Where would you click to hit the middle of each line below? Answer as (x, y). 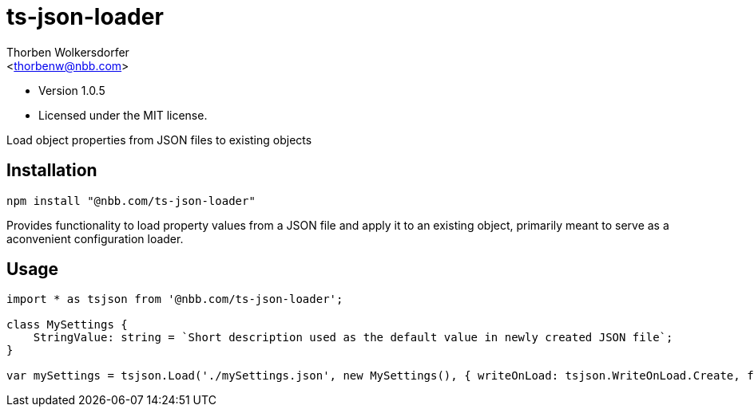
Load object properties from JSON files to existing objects (159, 140)
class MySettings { (67, 325)
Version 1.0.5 (72, 90)
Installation (52, 171)
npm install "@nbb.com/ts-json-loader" (131, 201)
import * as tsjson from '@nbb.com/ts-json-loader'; (175, 299)
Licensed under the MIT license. (123, 115)
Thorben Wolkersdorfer (68, 52)
